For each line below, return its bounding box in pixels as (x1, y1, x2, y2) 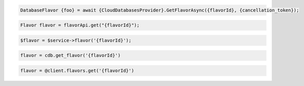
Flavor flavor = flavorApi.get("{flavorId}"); (20, 22, 140, 28)
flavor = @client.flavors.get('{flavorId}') (20, 68, 135, 73)
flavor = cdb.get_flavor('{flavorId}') (20, 52, 121, 59)
